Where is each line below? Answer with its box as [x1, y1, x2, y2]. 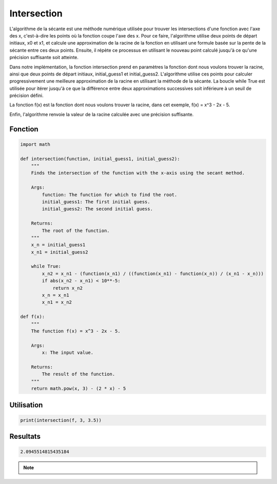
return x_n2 [52, 285, 83, 291]
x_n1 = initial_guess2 [31, 249, 88, 255]
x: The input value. [42, 350, 94, 356]
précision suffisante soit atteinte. [9, 54, 79, 61]
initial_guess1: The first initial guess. [42, 199, 151, 205]
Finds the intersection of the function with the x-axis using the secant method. [31, 170, 245, 176]
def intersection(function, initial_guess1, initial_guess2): [20, 156, 180, 162]
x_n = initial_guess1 [31, 242, 86, 248]
